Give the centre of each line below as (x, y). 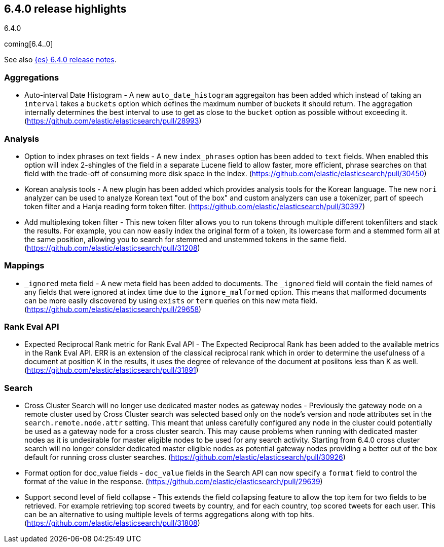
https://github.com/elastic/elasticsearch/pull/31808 (112, 523)
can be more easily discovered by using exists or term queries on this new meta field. (171, 300)
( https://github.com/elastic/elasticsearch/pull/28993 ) (113, 121)
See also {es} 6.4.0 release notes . (60, 60)
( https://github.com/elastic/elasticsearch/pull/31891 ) (112, 370)
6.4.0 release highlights (65, 9)
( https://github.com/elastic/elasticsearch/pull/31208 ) (112, 248)
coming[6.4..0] (29, 44)
